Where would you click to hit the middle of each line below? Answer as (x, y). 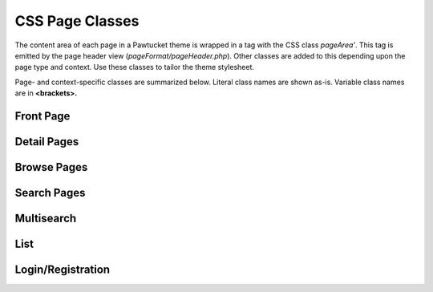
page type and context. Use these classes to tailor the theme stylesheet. (134, 67)
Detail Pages (47, 142)
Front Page (42, 116)
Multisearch (46, 218)
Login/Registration (63, 270)
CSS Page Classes (77, 21)
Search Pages (50, 193)
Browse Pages (51, 167)
